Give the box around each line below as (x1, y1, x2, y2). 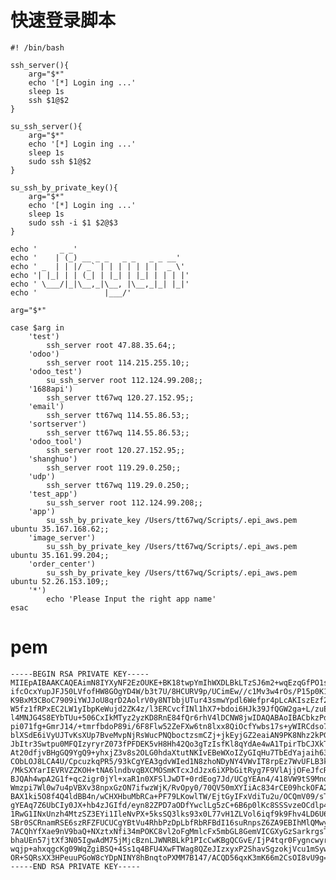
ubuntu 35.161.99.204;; (10, 550, 110, 560)
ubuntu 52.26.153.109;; (10, 576, 110, 586)
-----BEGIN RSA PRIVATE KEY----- (10, 669, 150, 679)
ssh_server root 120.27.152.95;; (46, 445, 186, 455)
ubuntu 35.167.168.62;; (10, 524, 110, 534)
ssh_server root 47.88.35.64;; (46, 340, 177, 350)
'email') (28, 401, 65, 411)
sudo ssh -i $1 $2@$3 (28, 217, 118, 228)
